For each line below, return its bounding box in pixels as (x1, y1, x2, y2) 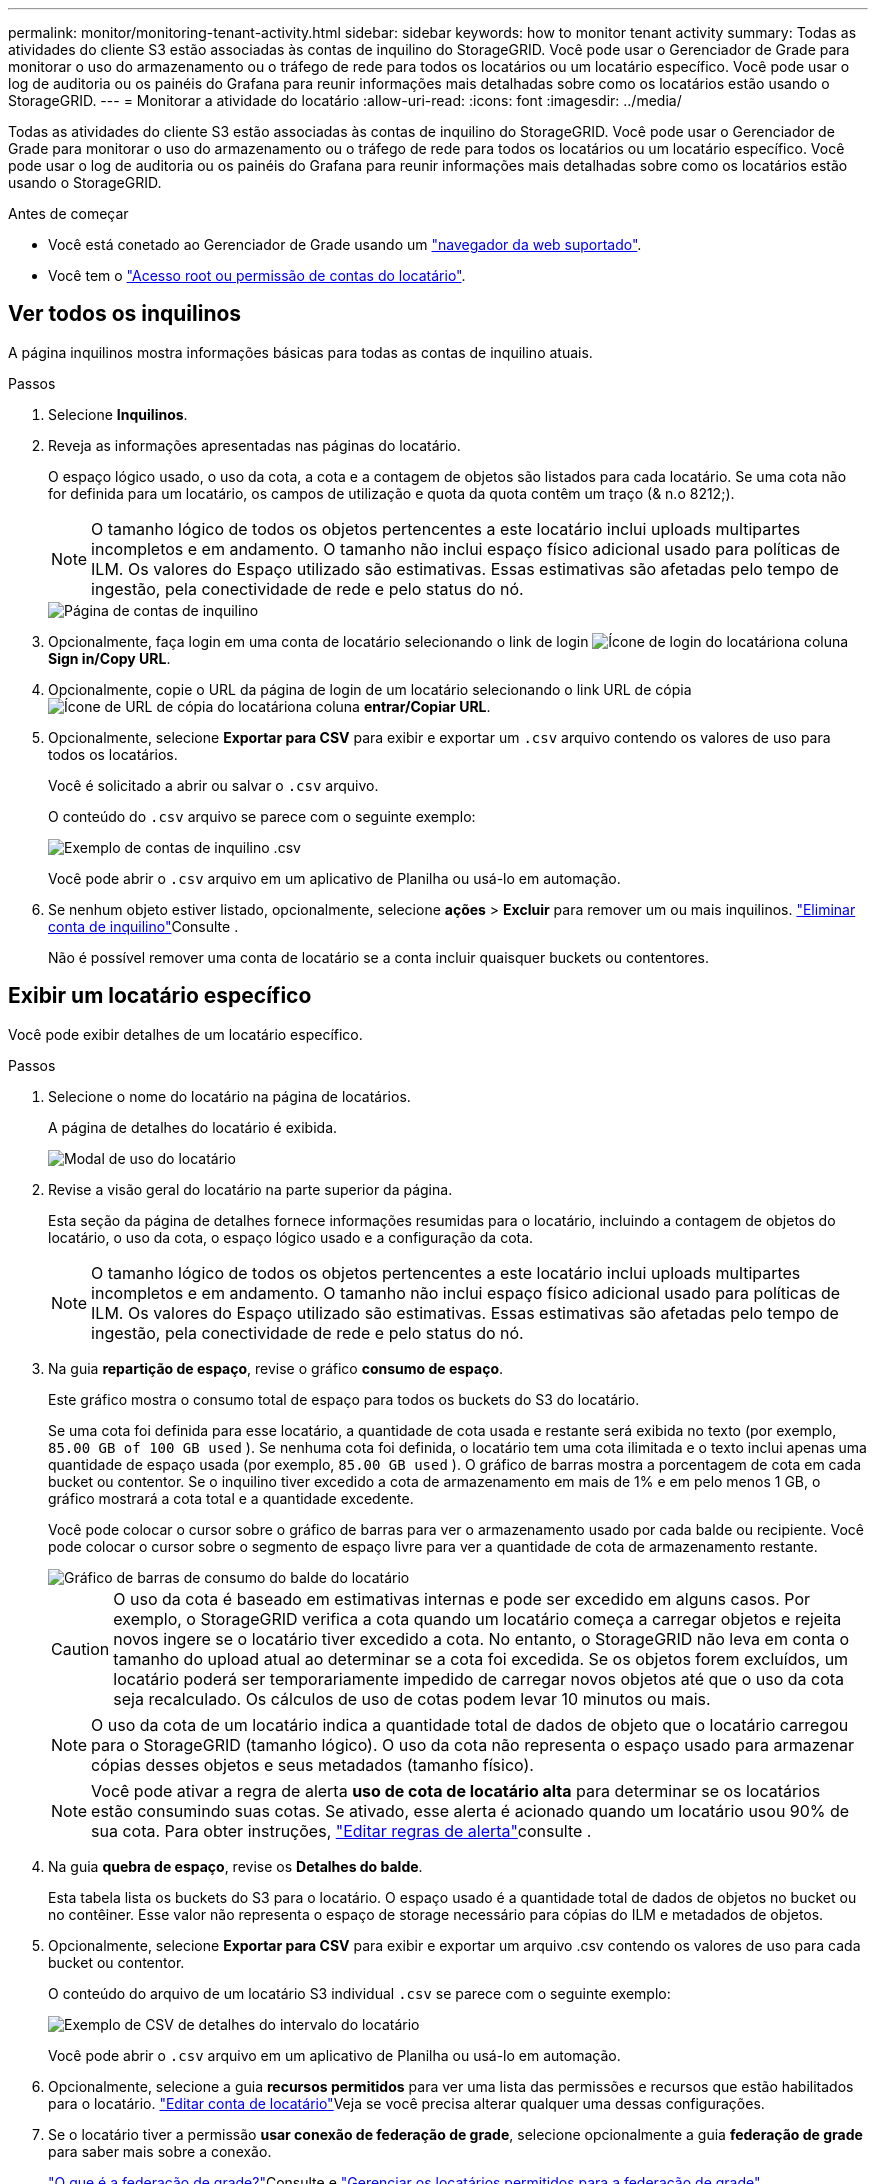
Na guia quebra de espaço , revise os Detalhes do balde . (48, 1857, 423, 1875)
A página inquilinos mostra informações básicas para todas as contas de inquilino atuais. (8, 343, 593, 361)
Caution (51, 1638, 110, 1659)
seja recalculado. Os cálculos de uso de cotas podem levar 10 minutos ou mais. (113, 1688, 711, 1709)
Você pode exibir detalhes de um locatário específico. (8, 1025, 363, 1043)
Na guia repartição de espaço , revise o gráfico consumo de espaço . (48, 1359, 504, 1377)
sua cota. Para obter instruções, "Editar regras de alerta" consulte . (91, 1820, 592, 1841)
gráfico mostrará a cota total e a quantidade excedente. (48, 1489, 414, 1507)
